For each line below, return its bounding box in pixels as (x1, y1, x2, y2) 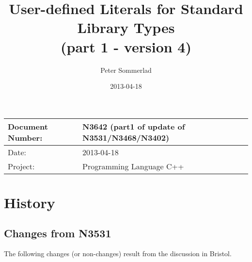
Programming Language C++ (82, 160, 184, 172)
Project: (8, 160, 35, 172)
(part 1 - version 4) (61, 36, 191, 56)
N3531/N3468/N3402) (82, 131, 170, 143)
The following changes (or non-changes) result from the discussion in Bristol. (4, 248, 232, 259)
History (4, 192, 55, 212)
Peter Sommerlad (100, 65, 152, 75)
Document (8, 120, 48, 132)
